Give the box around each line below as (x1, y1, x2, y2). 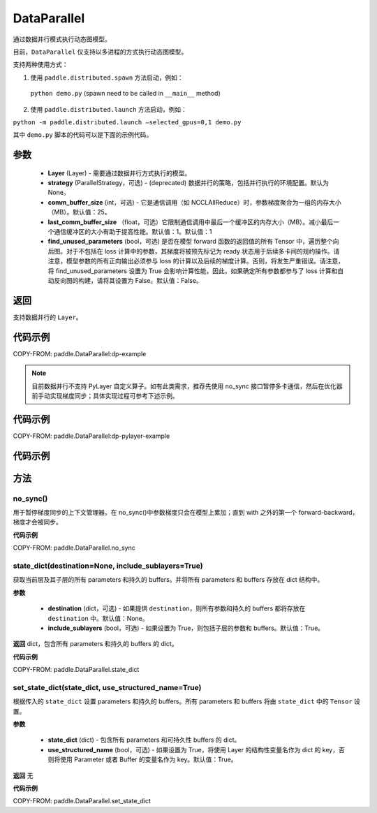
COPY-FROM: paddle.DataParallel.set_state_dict (13, 797, 151, 805)
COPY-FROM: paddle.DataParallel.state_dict (13, 666, 140, 674)
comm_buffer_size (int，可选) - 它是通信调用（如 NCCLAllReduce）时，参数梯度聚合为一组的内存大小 (47, 198, 341, 206)
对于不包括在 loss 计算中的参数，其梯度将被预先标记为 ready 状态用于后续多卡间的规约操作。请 (66, 247, 340, 255)
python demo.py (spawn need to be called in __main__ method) (30, 89, 221, 98)
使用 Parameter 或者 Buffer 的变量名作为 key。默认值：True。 (59, 755, 237, 764)
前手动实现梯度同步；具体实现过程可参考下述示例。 (31, 391, 179, 400)
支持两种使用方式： (13, 60, 68, 69)
